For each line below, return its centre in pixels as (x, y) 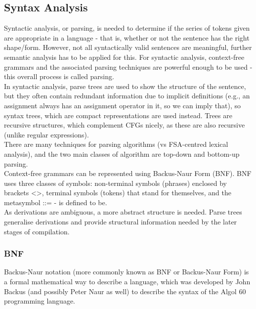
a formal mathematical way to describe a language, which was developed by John (127, 282)
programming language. (40, 301)
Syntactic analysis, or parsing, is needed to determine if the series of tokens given (127, 28)
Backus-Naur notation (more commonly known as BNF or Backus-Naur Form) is (127, 272)
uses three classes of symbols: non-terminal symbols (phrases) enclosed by (115, 183)
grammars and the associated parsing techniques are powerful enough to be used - (128, 66)
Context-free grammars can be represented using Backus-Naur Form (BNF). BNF (128, 173)
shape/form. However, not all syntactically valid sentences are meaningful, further (128, 47)
